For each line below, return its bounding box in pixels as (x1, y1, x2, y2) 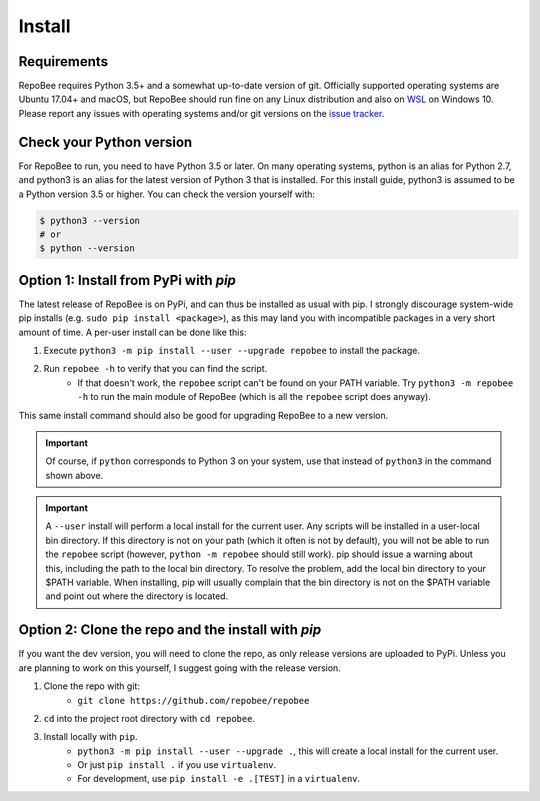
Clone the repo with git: (43, 680, 140, 692)
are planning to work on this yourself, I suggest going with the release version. (18, 661, 342, 674)
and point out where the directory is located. (45, 590, 229, 602)
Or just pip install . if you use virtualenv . (77, 759, 277, 771)
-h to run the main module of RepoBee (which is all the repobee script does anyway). (77, 391, 432, 403)
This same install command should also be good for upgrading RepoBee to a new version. (18, 409, 389, 421)
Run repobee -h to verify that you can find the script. (43, 363, 268, 375)
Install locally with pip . (43, 731, 139, 743)
